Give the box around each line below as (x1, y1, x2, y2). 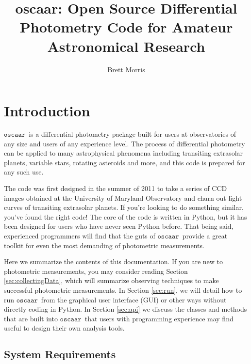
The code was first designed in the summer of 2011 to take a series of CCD (4, 183, 227, 193)
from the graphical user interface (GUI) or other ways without (41, 294, 227, 304)
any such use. (4, 167, 44, 177)
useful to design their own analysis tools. (4, 323, 125, 333)
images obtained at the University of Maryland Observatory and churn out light (4, 192, 242, 203)
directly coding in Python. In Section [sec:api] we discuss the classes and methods (4, 304, 247, 314)
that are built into (4, 313, 58, 323)
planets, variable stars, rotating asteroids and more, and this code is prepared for (4, 157, 245, 167)
